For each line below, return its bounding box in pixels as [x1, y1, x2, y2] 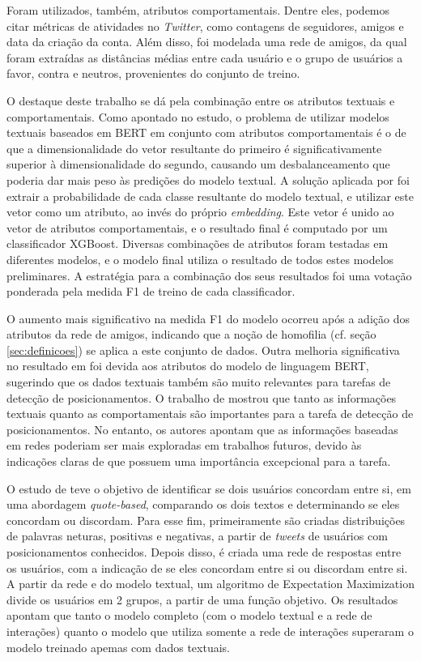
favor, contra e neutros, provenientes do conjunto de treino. [6, 65, 300, 82]
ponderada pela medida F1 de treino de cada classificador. [6, 283, 296, 300]
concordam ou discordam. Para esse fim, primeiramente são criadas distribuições [6, 511, 406, 528]
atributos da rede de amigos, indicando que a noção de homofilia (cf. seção [6, 326, 376, 343]
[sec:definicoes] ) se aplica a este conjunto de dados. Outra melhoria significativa [6, 341, 400, 358]
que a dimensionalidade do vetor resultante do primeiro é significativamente [6, 139, 382, 156]
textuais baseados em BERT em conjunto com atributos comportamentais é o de [6, 124, 406, 141]
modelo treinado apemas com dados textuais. [6, 638, 230, 655]
